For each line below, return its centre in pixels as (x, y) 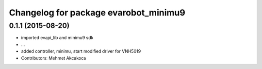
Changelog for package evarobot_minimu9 (97, 13)
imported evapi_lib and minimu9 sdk (57, 38)
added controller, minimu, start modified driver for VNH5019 (81, 51)
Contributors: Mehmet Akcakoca (54, 58)
